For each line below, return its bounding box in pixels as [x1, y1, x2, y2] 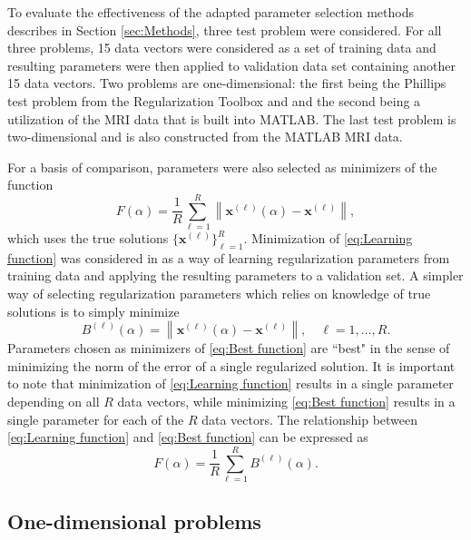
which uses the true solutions [7, 229, 169, 248]
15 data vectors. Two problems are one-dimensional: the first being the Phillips [7, 74, 446, 93]
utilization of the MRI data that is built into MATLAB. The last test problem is [7, 109, 456, 128]
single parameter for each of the [7, 409, 184, 428]
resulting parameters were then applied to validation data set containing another [7, 55, 456, 74]
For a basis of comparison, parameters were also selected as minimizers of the [7, 157, 437, 176]
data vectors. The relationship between [201, 409, 418, 428]
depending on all [7, 392, 100, 411]
